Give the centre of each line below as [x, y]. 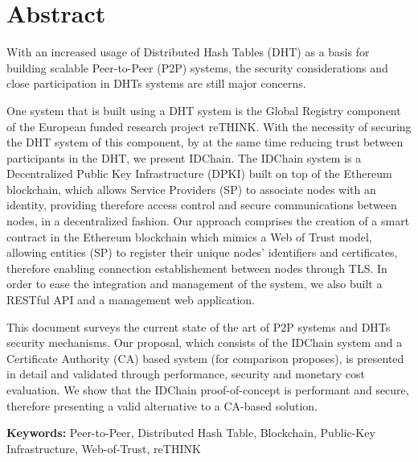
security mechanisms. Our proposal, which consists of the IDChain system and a [205, 342]
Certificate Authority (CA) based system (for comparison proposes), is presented [205, 358]
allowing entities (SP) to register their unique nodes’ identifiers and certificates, [202, 252]
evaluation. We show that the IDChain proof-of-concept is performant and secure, [208, 390]
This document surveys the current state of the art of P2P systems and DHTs [199, 326]
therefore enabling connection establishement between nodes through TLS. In [197, 268]
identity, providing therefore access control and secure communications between [202, 205]
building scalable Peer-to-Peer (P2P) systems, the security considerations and [197, 67]
